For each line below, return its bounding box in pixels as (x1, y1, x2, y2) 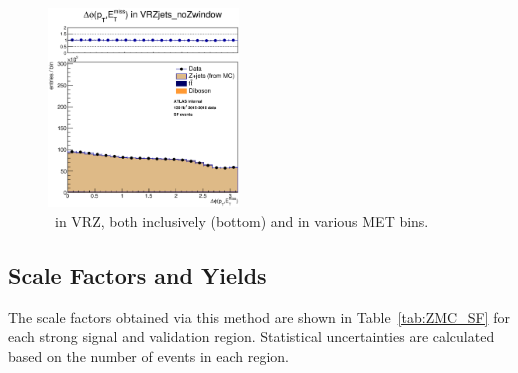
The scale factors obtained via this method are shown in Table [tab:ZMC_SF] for (8, 306, 510, 327)
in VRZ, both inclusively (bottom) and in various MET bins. (54, 210, 429, 231)
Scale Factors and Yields (8, 259, 267, 290)
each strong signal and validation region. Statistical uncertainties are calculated (8, 326, 495, 347)
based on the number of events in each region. (8, 345, 289, 366)
